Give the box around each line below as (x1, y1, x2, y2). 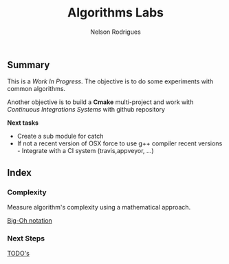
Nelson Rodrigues (90, 28, 141, 36)
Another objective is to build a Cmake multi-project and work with (7, 98, 194, 106)
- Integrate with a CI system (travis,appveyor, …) (17, 147, 154, 155)
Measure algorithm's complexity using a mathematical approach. (7, 203, 191, 212)
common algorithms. (7, 85, 66, 93)
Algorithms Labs (67, 5, 164, 21)
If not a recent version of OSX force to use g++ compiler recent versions (17, 139, 223, 148)
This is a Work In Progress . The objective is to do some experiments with (7, 77, 214, 85)
